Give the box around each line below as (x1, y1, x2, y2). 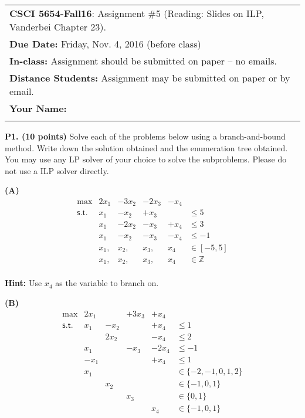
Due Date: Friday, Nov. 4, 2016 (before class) (9, 37, 201, 50)
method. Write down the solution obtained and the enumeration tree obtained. (5, 141, 288, 154)
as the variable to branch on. (55, 277, 159, 289)
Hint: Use (5, 277, 42, 289)
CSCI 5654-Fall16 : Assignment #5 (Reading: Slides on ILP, (9, 6, 264, 20)
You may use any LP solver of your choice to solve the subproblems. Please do (5, 153, 287, 165)
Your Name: (9, 101, 67, 115)
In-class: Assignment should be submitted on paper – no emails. (9, 54, 277, 67)
